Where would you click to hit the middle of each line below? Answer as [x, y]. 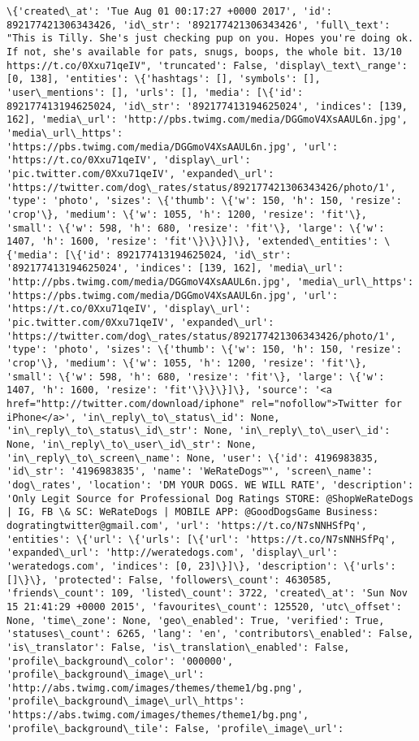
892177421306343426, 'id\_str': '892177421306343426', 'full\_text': [199, 25]
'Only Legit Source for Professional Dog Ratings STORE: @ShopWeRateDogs [210, 498]
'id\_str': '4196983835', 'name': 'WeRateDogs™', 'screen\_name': [190, 472]
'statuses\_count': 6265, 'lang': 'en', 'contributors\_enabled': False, [210, 634]
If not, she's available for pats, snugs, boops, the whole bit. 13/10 [204, 52]
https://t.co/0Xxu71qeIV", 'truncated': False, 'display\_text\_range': [207, 65]
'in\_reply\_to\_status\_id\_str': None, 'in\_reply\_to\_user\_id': [199, 431]
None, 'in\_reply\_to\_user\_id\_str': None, [132, 444]
